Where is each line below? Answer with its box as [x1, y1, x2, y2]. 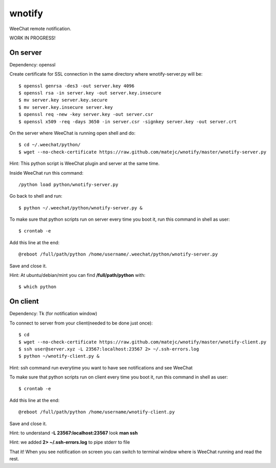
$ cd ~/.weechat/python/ [18, 142, 81, 148]
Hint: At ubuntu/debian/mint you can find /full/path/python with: [9, 272, 146, 278]
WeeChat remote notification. [9, 26, 72, 32]
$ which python [18, 284, 57, 290]
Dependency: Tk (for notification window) [9, 311, 98, 317]
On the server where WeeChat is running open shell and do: [9, 130, 135, 136]
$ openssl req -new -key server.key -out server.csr [18, 111, 153, 118]
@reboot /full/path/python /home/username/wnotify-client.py [18, 409, 175, 415]
